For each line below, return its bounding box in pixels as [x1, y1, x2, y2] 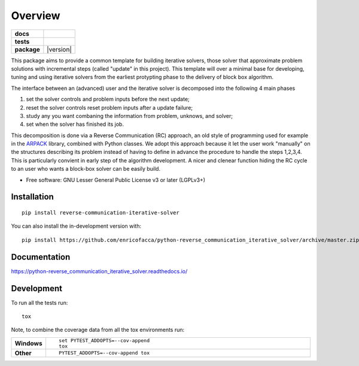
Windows [14, 339, 42, 347]
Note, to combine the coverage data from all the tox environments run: [11, 326, 185, 334]
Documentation [11, 252, 71, 262]
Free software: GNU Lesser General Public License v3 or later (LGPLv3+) [26, 176, 206, 183]
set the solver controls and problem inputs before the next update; [26, 96, 190, 103]
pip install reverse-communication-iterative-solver [22, 210, 180, 216]
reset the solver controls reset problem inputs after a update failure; [26, 104, 193, 111]
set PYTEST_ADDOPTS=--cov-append [59, 337, 150, 344]
